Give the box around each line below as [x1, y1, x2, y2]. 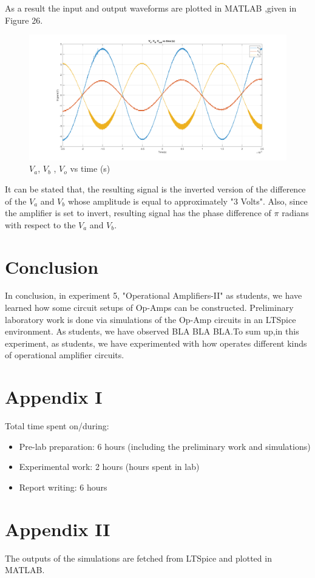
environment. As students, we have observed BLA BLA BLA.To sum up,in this [5, 325, 299, 338]
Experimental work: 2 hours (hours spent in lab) [19, 460, 200, 473]
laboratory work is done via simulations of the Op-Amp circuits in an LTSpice [5, 313, 296, 325]
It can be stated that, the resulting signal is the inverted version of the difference [5, 182, 306, 195]
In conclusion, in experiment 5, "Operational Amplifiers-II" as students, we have [5, 289, 302, 302]
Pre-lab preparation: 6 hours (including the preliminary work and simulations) [19, 440, 311, 452]
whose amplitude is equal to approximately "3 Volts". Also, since [67, 194, 308, 207]
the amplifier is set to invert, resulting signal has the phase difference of [5, 206, 271, 219]
